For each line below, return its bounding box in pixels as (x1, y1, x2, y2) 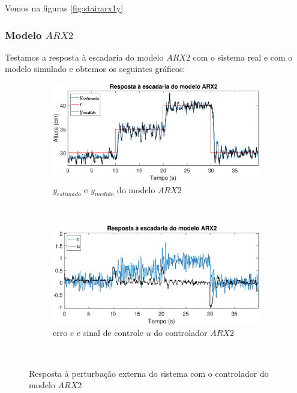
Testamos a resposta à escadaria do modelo (5, 50, 164, 63)
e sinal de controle (77, 326, 143, 339)
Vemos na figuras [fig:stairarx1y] (5, 2, 124, 14)
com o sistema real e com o (193, 50, 293, 63)
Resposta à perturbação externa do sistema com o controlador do (29, 367, 269, 379)
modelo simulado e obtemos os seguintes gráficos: (5, 62, 185, 75)
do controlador (154, 326, 208, 339)
